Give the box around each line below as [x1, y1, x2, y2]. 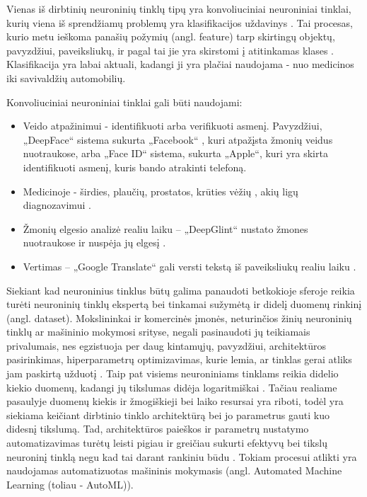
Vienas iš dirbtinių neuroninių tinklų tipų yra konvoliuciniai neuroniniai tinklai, [6, 1, 351, 16]
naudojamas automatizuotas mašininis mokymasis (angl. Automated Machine [6, 463, 342, 478]
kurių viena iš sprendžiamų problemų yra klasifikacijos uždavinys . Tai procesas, [6, 15, 353, 30]
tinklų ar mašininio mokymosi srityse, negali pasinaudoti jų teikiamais [6, 324, 310, 339]
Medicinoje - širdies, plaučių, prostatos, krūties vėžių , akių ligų [23, 183, 298, 198]
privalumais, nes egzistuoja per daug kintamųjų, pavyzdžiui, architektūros [6, 338, 327, 353]
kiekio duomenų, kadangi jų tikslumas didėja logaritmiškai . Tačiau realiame [6, 379, 337, 394]
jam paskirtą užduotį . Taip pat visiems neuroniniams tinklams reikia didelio [6, 366, 339, 381]
